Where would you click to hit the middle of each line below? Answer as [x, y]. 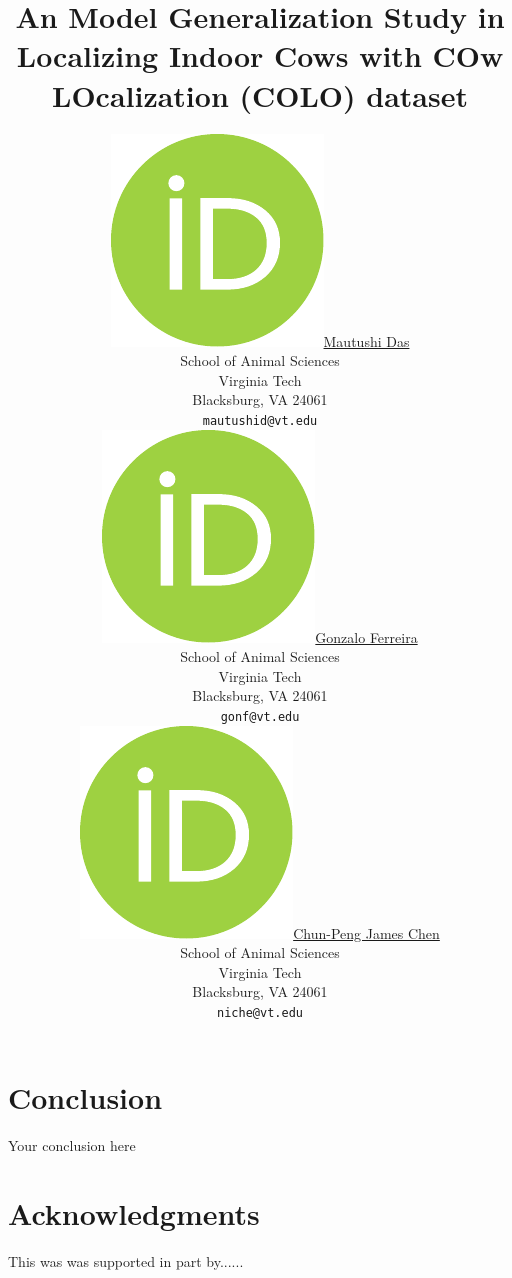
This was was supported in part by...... [126, 1261]
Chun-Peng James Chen [366, 932]
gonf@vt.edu [260, 716]
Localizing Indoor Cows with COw [260, 55]
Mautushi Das [366, 340]
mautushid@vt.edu [260, 420]
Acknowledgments [134, 1213]
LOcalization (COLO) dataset [260, 94]
